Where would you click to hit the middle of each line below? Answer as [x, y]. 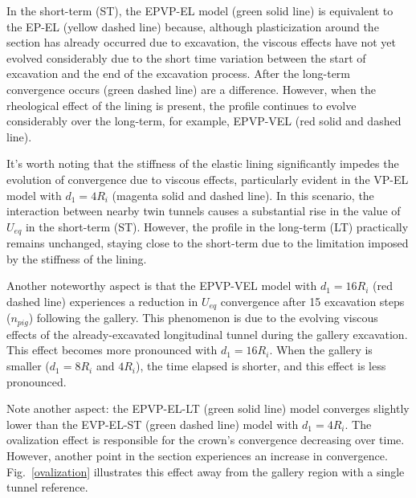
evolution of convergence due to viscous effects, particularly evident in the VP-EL [208, 179]
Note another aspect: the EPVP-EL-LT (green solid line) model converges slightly [208, 408]
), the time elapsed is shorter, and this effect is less [261, 366]
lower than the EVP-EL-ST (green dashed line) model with [153, 424]
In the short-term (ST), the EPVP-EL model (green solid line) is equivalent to [200, 10]
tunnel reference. [47, 487]
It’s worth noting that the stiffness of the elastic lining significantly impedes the [203, 163]
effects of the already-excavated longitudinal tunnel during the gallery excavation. [207, 334]
